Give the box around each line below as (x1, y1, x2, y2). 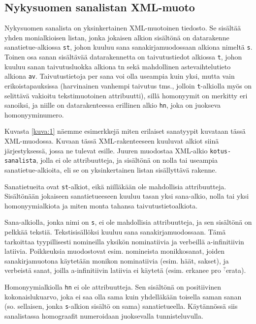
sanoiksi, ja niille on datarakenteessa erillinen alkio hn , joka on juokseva (4, 100, 221, 110)
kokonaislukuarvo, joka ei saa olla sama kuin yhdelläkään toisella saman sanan (4, 291, 242, 301)
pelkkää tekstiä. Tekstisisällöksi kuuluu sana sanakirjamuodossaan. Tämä (4, 227, 226, 237)
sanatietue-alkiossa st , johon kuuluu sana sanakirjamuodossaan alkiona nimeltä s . (4, 42, 253, 52)
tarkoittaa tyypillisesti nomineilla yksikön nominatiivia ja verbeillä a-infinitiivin (4, 236, 244, 246)
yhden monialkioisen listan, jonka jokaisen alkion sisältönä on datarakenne (4, 32, 229, 42)
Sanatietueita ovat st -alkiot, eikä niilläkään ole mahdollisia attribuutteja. (4, 181, 226, 191)
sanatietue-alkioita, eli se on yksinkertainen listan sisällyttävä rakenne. (4, 164, 217, 175)
